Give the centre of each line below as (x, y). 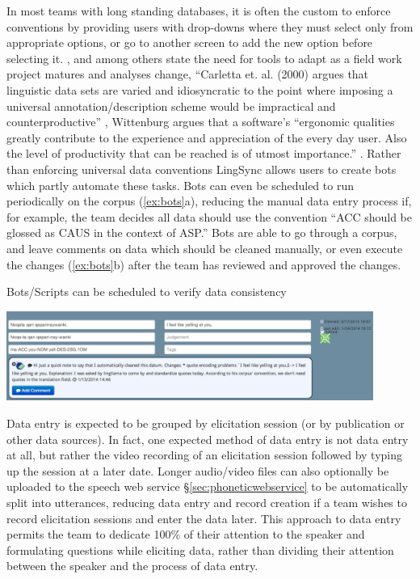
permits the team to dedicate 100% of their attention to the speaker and (186, 534)
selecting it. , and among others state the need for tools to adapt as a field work (204, 58)
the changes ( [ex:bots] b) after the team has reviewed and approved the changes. (204, 264)
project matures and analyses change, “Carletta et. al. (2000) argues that (188, 74)
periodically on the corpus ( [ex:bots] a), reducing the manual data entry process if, (209, 201)
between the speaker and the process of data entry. (132, 566)
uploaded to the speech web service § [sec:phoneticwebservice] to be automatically (208, 486)
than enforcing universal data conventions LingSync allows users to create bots (202, 169)
